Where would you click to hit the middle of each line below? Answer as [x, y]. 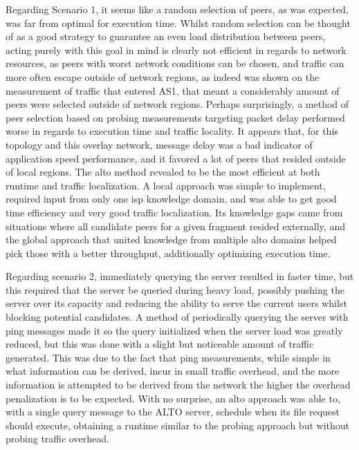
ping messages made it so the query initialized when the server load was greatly [174, 330]
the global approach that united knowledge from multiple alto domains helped [171, 240]
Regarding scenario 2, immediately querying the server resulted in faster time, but [180, 276]
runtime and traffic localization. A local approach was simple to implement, [166, 185]
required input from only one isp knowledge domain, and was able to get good [171, 199]
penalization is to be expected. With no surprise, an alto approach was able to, [173, 398]
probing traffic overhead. [57, 439]
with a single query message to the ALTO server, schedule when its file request [173, 412]
